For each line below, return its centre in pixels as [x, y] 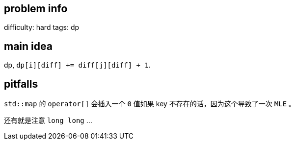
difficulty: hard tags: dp [42, 27]
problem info [36, 9]
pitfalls [21, 84]
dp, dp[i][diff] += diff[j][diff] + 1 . [77, 65]
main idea [28, 46]
